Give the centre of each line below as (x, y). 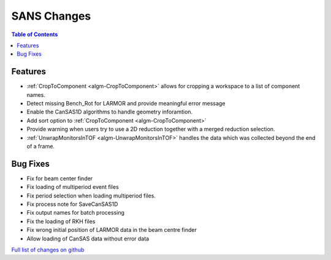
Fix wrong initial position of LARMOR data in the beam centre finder (112, 230)
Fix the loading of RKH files (61, 221)
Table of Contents (35, 34)
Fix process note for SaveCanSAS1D (72, 204)
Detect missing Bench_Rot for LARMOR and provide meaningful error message (126, 104)
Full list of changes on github (48, 250)
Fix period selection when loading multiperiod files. (91, 196)
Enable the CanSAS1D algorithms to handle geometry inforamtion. (110, 112)
